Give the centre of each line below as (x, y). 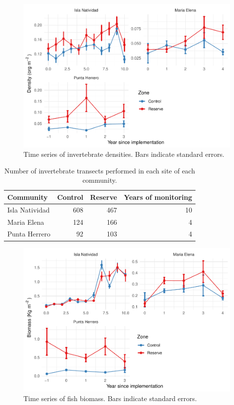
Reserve (104, 197)
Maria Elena (26, 222)
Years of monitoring (158, 197)
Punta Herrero (29, 234)
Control (70, 197)
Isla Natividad (29, 209)
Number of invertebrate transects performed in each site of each (100, 170)
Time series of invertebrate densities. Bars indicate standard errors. (124, 154)
